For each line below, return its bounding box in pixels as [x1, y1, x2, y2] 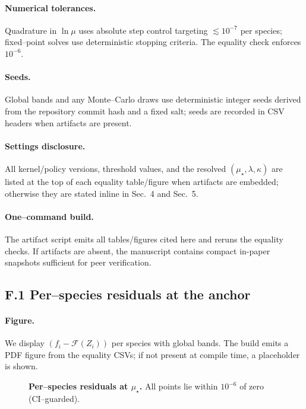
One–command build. [5, 210, 94, 222]
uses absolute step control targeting [78, 24, 208, 36]
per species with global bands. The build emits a [111, 337, 289, 349]
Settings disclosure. [5, 139, 86, 152]
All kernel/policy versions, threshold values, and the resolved [5, 162, 226, 174]
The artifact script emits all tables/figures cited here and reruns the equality [5, 232, 283, 245]
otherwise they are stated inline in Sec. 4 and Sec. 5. [5, 187, 198, 199]
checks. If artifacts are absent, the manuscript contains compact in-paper [5, 244, 270, 257]
